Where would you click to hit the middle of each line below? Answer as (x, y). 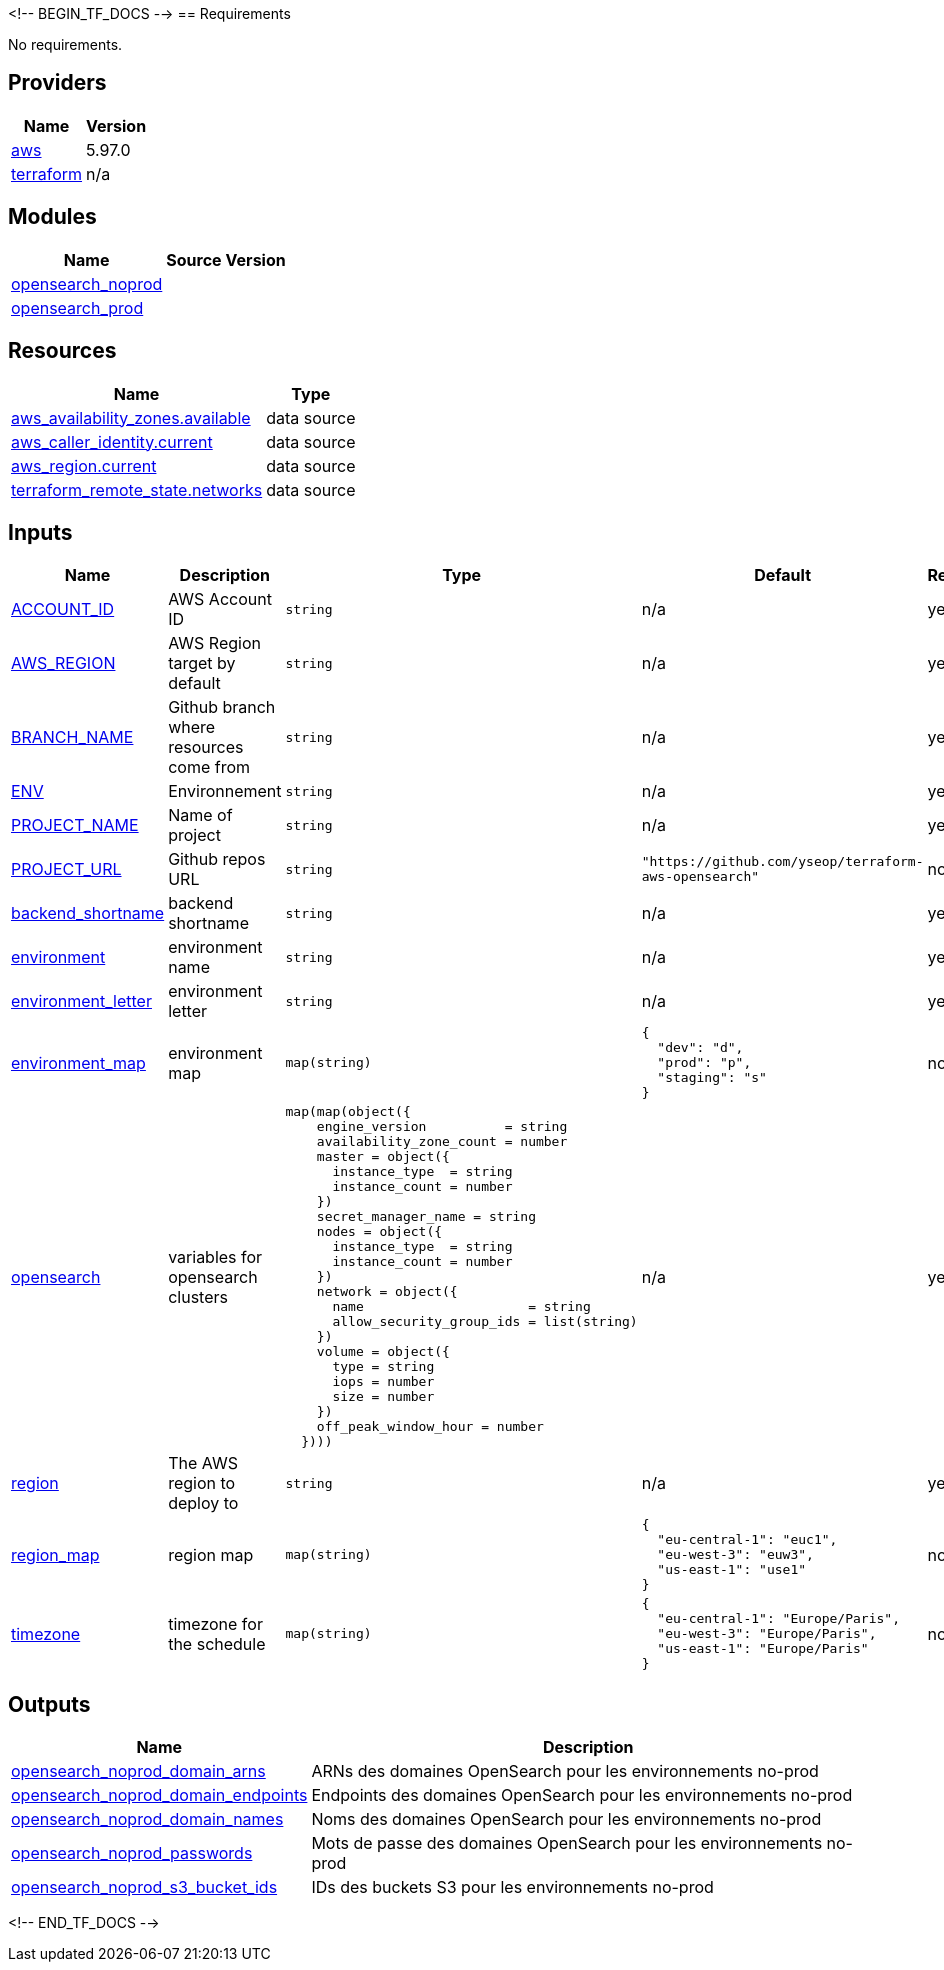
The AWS (203, 1463)
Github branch (222, 707)
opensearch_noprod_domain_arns (138, 1771)
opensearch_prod (77, 307)
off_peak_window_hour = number (430, 1427)
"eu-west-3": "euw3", (735, 1555)
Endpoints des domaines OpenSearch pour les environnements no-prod (582, 1795)
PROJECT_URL (66, 869)
